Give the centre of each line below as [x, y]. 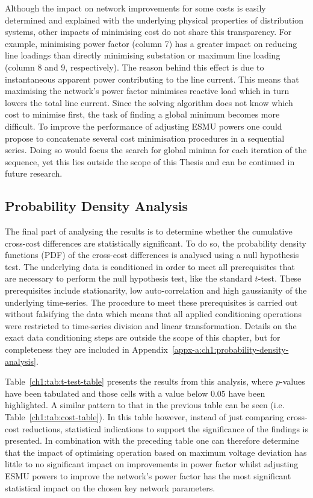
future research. [34, 173]
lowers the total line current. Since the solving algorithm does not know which [149, 102]
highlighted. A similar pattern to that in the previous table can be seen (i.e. [145, 405]
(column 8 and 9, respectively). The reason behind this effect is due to [135, 67]
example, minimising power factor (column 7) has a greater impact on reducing [151, 43]
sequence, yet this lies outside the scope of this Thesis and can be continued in [150, 161]
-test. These [280, 278]
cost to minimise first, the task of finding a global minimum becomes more [142, 114]
